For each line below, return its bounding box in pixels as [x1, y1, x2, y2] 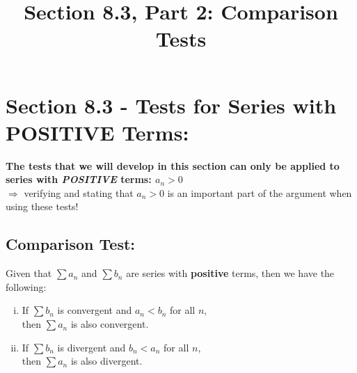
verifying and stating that [24, 185, 134, 200]
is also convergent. [70, 317, 149, 331]
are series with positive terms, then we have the [126, 266, 335, 280]
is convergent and [57, 303, 132, 317]
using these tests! [6, 199, 79, 214]
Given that [6, 266, 52, 280]
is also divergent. [70, 354, 143, 368]
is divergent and [57, 340, 126, 354]
